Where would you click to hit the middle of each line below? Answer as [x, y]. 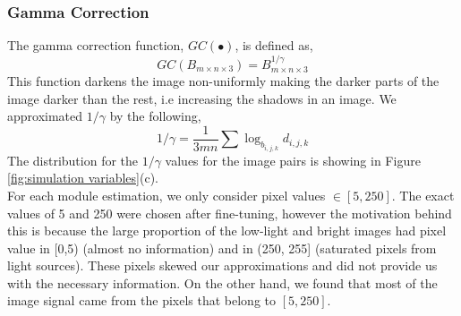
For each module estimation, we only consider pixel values [166, 195]
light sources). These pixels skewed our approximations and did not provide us [222, 265]
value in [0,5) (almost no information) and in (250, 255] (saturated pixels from [222, 248]
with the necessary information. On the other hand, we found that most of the [222, 282]
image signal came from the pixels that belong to [142, 300]
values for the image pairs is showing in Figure [293, 160]
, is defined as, [274, 45]
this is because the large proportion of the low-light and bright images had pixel [227, 231]
